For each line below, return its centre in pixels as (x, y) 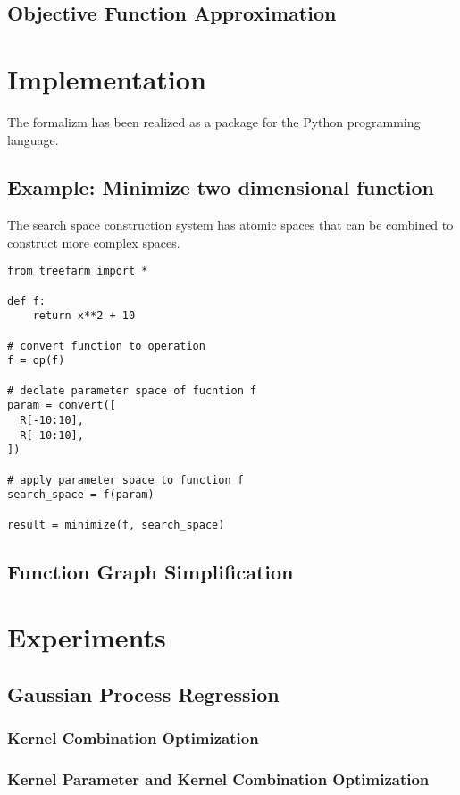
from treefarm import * (78, 271)
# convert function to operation (106, 346)
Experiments (87, 637)
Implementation (107, 78)
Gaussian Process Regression (143, 694)
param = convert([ (62, 406)
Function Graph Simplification (151, 571)
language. (33, 139)
